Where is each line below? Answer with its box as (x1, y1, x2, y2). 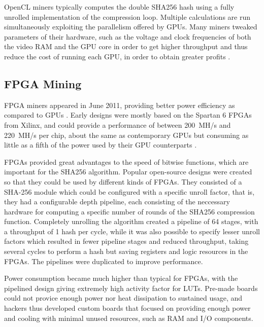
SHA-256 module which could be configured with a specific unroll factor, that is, (4, 186, 255, 197)
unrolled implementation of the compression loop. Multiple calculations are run (4, 11, 250, 22)
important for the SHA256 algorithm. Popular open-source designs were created (4, 166, 252, 177)
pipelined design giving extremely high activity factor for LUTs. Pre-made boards (4, 282, 258, 293)
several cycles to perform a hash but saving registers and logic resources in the (4, 246, 248, 257)
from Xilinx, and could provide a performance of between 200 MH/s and (4, 119, 231, 130)
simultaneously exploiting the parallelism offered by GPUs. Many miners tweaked (4, 21, 257, 32)
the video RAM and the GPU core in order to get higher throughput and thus (4, 41, 248, 52)
